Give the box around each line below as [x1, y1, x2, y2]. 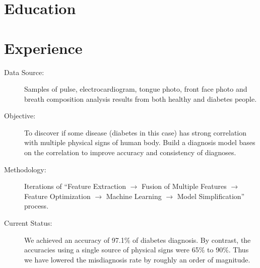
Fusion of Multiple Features [142, 181, 227, 191]
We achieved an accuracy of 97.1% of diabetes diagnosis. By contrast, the [24, 234, 251, 245]
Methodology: [4, 164, 46, 174]
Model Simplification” [177, 190, 245, 201]
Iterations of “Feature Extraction [24, 181, 126, 191]
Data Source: [4, 66, 44, 77]
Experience [4, 37, 83, 58]
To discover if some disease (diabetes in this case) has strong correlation [24, 127, 247, 138]
